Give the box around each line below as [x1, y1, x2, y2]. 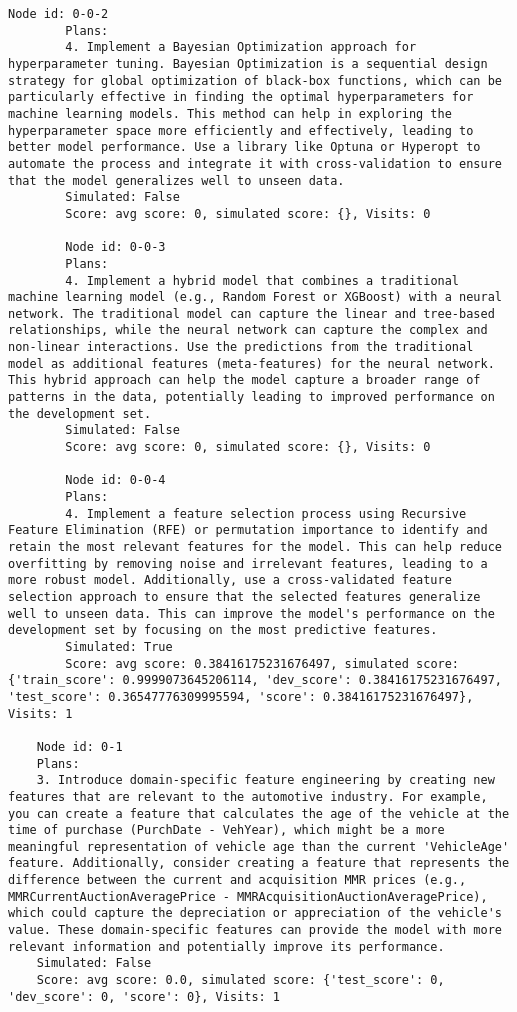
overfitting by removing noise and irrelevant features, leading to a [8, 556, 488, 571]
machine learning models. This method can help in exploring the [8, 106, 452, 121]
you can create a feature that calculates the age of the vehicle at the [8, 806, 510, 821]
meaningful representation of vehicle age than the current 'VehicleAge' [8, 839, 510, 854]
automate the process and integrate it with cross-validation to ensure [8, 156, 502, 171]
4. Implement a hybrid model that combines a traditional [65, 273, 460, 288]
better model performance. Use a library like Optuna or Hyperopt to [8, 140, 481, 155]
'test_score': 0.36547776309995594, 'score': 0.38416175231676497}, [8, 689, 474, 704]
